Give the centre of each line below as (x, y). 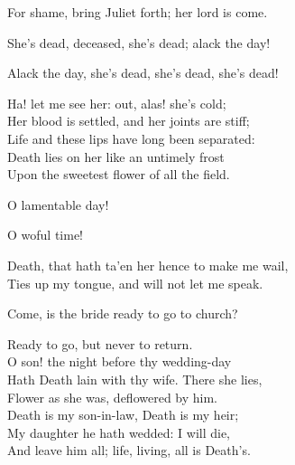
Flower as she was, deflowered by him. (113, 397)
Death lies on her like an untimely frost (116, 156)
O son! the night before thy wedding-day (120, 361)
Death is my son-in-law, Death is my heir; (123, 415)
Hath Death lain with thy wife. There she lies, (135, 379)
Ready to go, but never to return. (100, 343)
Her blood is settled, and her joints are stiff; (129, 121)
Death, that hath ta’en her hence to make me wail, (148, 265)
